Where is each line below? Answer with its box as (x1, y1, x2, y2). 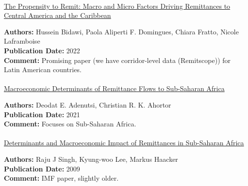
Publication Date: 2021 (4, 109, 80, 119)
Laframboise (4, 36, 40, 46)
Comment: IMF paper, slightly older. (4, 173, 119, 183)
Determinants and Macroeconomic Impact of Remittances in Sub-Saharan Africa (4, 138, 244, 148)
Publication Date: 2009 (4, 163, 80, 173)
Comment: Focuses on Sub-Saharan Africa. (4, 119, 136, 129)
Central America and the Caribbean (4, 10, 111, 20)
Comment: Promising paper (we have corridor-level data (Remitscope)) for (4, 55, 231, 65)
